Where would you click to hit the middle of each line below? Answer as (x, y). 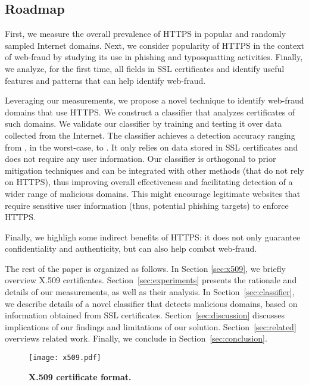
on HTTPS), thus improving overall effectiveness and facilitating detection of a (149, 182)
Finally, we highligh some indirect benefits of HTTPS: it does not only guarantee (153, 237)
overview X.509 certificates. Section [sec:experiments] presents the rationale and (151, 280)
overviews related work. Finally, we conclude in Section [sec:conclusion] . (136, 338)
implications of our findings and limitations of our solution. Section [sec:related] (151, 326)
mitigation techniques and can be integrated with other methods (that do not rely (154, 170)
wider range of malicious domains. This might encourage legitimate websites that (153, 193)
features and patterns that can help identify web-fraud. (105, 80)
